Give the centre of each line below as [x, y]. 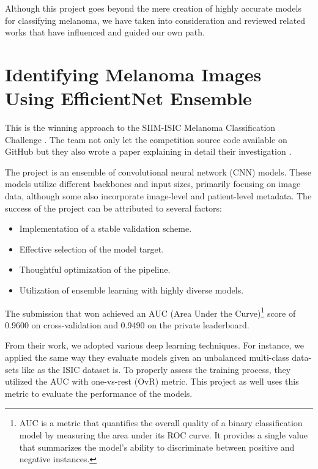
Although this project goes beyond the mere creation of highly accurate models [153, 8]
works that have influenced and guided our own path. [105, 32]
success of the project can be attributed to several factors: [113, 208]
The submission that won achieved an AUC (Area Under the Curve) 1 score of [150, 312]
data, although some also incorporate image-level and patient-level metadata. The [158, 196]
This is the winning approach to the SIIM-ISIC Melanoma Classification [140, 127]
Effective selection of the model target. [92, 249]
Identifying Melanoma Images [133, 74]
